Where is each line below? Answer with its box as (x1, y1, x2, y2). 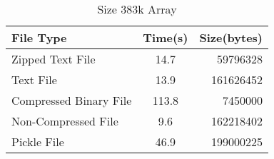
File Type (11, 29, 67, 46)
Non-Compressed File (11, 113, 118, 129)
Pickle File (11, 133, 64, 150)
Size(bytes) (199, 29, 263, 46)
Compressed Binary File (11, 92, 132, 108)
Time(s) (143, 29, 188, 46)
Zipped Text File (11, 51, 96, 67)
